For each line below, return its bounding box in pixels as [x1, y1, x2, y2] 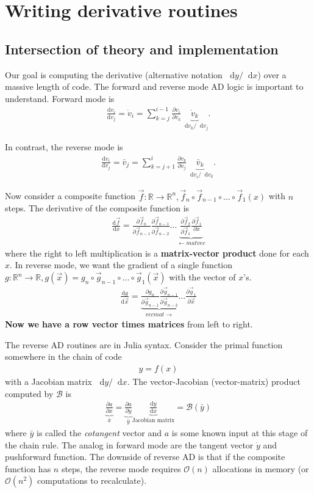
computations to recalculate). [37, 474, 147, 487]
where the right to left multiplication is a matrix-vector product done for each [5, 246, 309, 259]
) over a [257, 68, 287, 81]
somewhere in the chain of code [5, 350, 122, 363]
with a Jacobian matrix [5, 375, 92, 387]
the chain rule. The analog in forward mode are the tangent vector [5, 438, 254, 451]
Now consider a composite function [5, 189, 136, 202]
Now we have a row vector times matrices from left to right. [5, 318, 253, 330]
